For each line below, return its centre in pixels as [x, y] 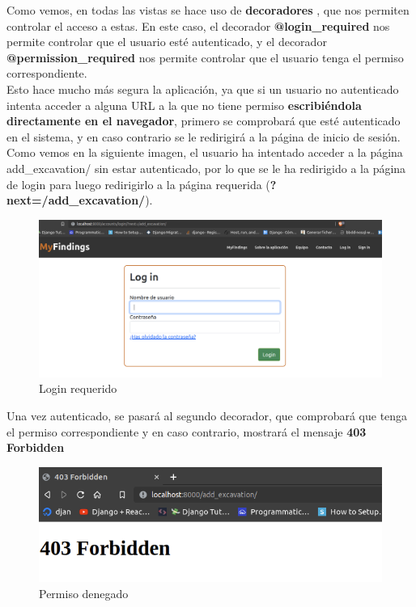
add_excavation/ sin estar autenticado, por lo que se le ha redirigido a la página [206, 168]
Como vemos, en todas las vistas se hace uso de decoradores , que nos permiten [208, 10]
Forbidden [36, 447]
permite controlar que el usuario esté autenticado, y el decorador [167, 42]
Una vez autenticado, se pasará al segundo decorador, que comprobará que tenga [207, 415]
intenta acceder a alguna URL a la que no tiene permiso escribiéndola [184, 105]
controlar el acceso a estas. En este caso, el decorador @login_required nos [198, 25]
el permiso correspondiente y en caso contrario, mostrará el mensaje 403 [187, 431]
